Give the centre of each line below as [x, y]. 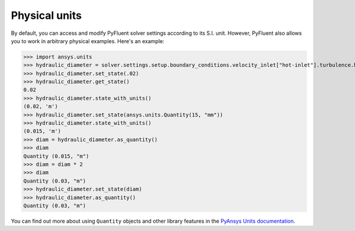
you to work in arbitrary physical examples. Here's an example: [88, 41]
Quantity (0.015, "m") [56, 156]
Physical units [46, 15]
